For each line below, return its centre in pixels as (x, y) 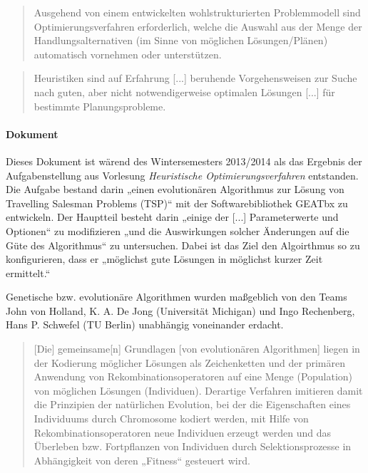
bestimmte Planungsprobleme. (100, 106)
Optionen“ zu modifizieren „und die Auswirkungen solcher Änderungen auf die (178, 230)
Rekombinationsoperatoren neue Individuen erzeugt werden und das (183, 432)
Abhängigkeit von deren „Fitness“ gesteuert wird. (142, 460)
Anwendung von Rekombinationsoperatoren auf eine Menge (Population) (193, 376)
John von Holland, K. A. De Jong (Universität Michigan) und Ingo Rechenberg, (180, 310)
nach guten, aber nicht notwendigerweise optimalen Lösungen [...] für (184, 92)
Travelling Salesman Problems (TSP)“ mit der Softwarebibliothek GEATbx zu (177, 203)
